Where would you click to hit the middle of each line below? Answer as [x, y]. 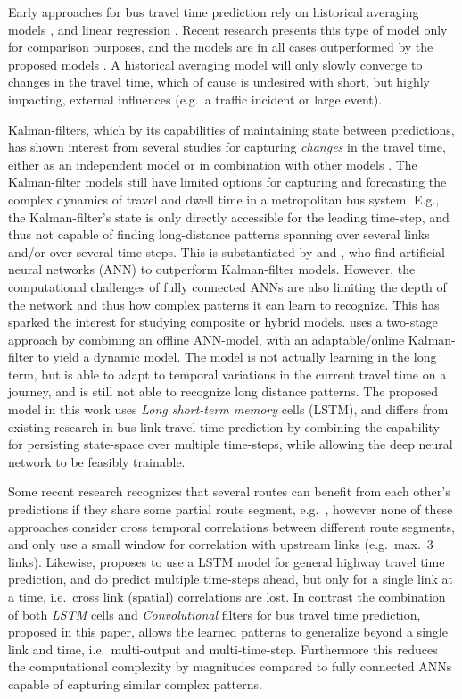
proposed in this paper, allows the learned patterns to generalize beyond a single [228, 632]
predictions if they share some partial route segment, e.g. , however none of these [231, 509]
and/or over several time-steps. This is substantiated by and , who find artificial [227, 251]
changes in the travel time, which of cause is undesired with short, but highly [219, 82]
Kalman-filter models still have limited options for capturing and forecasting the [227, 182]
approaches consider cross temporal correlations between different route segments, [231, 526]
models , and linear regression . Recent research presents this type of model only [228, 29]
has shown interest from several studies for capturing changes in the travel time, [227, 147]
